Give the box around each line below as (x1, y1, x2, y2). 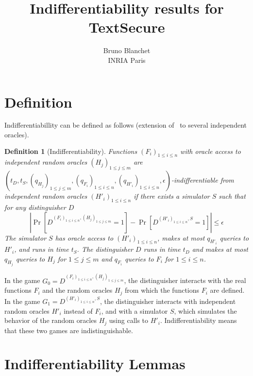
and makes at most (192, 244, 248, 254)
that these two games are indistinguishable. (4, 325, 133, 335)
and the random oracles (42, 285, 113, 295)
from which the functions (125, 285, 200, 295)
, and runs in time (14, 244, 69, 254)
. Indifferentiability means (160, 315, 237, 325)
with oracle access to (180, 146, 241, 156)
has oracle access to (55, 232, 114, 243)
